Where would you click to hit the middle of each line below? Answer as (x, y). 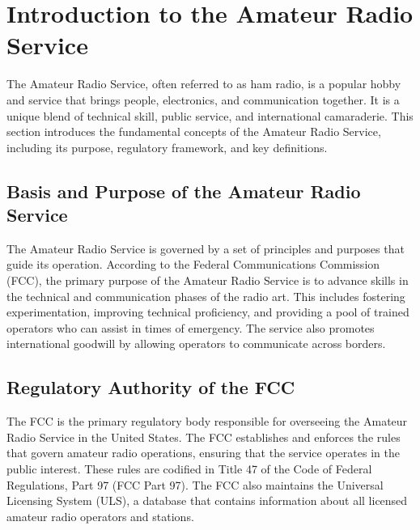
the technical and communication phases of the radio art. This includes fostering (206, 296)
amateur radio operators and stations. (100, 516)
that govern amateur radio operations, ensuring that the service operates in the (203, 453)
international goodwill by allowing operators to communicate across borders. (196, 343)
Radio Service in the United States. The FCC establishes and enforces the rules (204, 437)
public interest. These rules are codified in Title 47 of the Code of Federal (189, 469)
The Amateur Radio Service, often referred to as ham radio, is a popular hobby (204, 84)
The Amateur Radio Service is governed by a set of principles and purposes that (206, 248)
